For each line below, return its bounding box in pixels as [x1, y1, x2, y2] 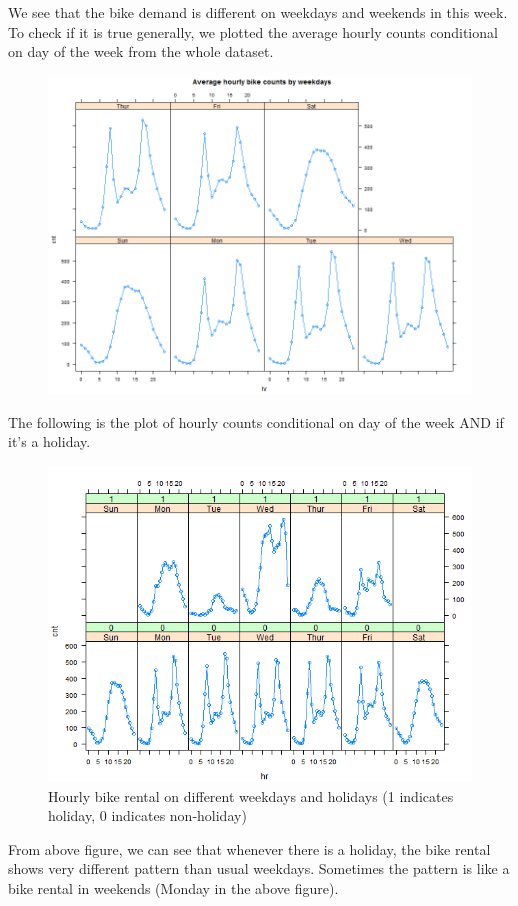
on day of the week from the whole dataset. [8, 41, 274, 62]
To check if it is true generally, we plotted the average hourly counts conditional [8, 21, 498, 42]
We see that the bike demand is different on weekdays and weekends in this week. [8, 2, 508, 22]
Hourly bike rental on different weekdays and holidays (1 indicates [48, 785, 454, 806]
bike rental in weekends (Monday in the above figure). [8, 877, 339, 898]
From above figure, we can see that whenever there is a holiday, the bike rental [8, 838, 491, 859]
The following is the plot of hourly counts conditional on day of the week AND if [8, 411, 504, 432]
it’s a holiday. [8, 431, 91, 452]
